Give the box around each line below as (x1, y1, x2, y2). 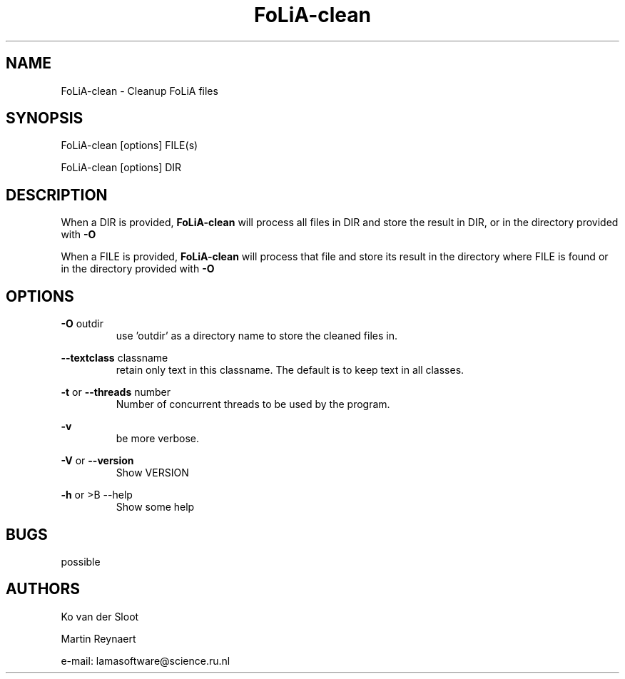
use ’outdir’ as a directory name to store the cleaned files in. (116, 330, 398, 342)
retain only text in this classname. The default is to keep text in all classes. (116, 364, 464, 377)
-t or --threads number (61, 386, 171, 399)
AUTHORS (6, 580, 81, 598)
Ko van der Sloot (61, 610, 139, 623)
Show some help (116, 501, 195, 514)
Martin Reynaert (61, 632, 136, 645)
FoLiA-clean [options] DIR (61, 161, 182, 174)
